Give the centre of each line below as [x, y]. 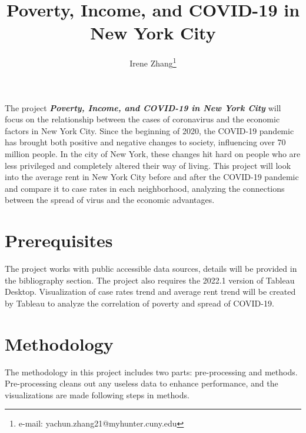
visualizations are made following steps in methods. [97, 394]
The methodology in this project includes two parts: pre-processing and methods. [151, 372]
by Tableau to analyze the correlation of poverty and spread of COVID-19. [139, 303]
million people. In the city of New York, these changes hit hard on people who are [153, 153]
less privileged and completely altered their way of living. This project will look [148, 165]
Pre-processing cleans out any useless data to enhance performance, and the [142, 383]
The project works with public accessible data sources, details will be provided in [151, 269]
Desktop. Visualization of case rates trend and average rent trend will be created [150, 292]
